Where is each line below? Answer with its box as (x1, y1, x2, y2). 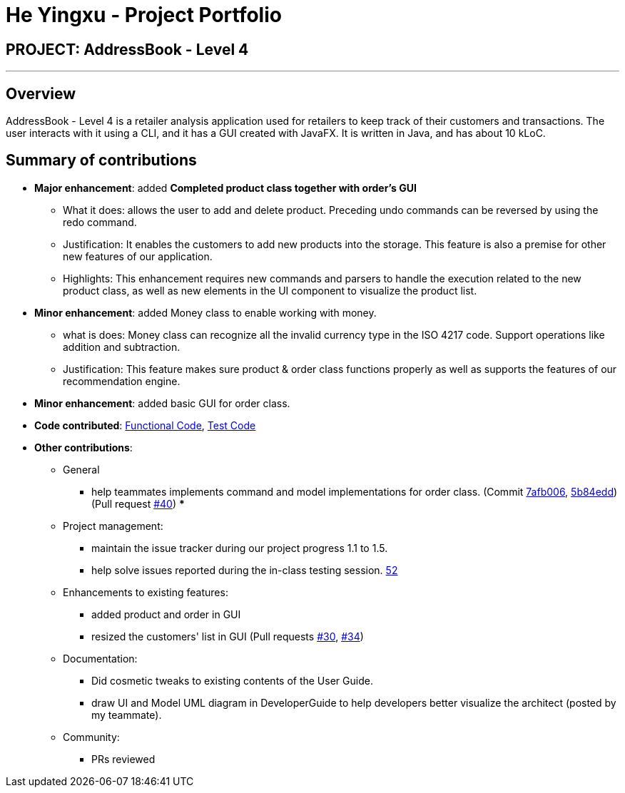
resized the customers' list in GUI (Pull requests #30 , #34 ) (91, 630, 364, 643)
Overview (6, 84, 76, 103)
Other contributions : (34, 441, 133, 454)
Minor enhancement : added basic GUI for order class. (34, 396, 290, 409)
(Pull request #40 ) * (91, 497, 185, 510)
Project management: (63, 519, 163, 532)
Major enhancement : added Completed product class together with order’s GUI (34, 181, 417, 194)
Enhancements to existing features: (63, 585, 228, 598)
